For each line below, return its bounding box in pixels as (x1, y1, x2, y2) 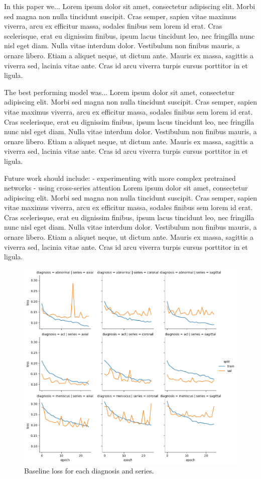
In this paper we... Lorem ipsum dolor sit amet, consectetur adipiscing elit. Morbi (4, 1, 255, 11)
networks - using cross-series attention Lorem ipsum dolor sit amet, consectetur (4, 182, 248, 193)
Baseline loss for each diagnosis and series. (24, 465, 154, 476)
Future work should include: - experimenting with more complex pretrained (4, 172, 236, 183)
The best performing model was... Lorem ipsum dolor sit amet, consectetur (4, 86, 235, 97)
